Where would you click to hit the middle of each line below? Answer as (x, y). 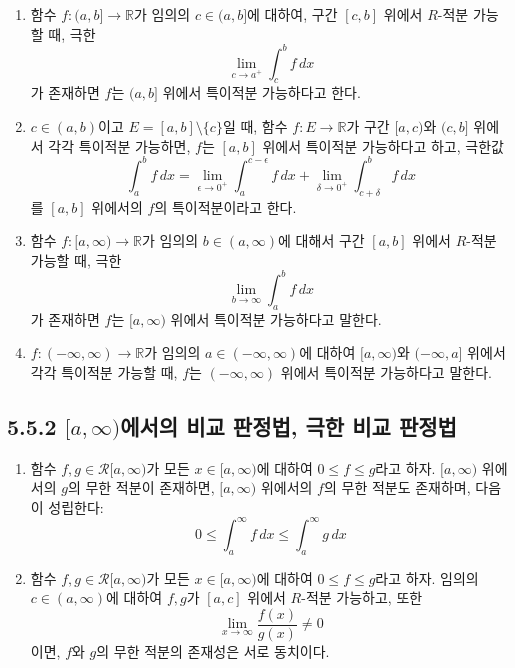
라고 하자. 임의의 (427, 577)
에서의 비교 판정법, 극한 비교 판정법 (288, 425)
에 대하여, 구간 (292, 14)
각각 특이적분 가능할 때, (104, 371)
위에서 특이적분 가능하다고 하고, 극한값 (383, 145)
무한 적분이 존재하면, (150, 487)
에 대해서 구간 (321, 240)
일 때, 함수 (255, 126)
